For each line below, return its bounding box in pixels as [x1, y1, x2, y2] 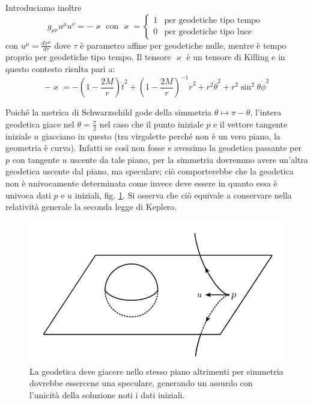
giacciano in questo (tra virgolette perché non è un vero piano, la [41, 129, 281, 142]
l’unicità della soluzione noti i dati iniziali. [29, 388, 185, 401]
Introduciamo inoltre [5, 1, 82, 13]
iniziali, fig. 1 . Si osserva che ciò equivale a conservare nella [74, 188, 292, 201]
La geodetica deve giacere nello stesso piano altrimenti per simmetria [29, 365, 284, 377]
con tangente [12, 153, 59, 165]
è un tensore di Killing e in [186, 51, 285, 63]
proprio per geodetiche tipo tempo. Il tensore [5, 51, 171, 63]
